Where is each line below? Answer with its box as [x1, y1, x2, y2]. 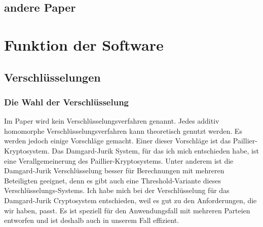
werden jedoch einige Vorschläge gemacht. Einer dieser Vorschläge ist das [4, 135, 231, 146]
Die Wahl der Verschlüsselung [4, 95, 129, 108]
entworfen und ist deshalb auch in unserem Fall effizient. [4, 215, 179, 225]
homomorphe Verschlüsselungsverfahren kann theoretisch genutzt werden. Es [4, 125, 242, 136]
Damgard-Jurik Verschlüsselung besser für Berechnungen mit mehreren [4, 165, 224, 176]
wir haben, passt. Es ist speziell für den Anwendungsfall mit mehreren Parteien [4, 205, 250, 215]
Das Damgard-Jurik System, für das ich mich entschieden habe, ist [52, 145, 259, 156]
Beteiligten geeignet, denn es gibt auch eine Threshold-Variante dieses [4, 175, 221, 185]
